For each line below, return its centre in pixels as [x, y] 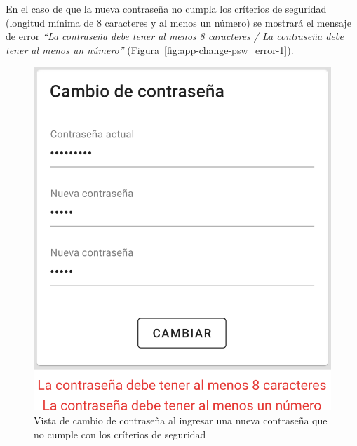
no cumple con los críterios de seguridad [120, 434]
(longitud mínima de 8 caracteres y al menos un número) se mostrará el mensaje [178, 22]
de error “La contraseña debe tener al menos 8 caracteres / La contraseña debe [175, 36]
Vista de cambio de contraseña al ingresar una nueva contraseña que [181, 420]
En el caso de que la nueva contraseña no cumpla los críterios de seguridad [166, 8]
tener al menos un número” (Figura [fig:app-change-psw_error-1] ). [150, 49]
